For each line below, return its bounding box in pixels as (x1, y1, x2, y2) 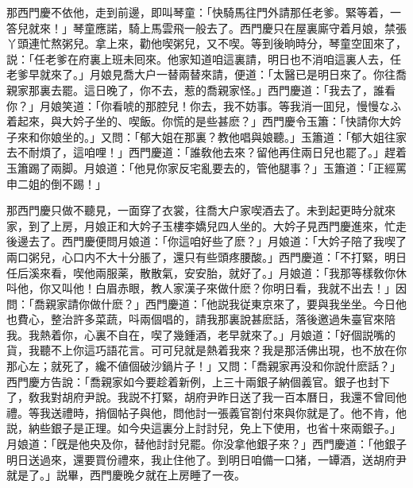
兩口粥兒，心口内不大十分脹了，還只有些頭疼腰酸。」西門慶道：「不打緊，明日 (6, 248, 407, 265)
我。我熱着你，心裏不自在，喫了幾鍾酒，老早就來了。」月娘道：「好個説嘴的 (6, 326, 396, 343)
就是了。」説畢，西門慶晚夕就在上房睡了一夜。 (6, 467, 245, 483)
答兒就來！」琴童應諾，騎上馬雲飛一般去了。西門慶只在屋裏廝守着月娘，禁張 (6, 19, 407, 36)
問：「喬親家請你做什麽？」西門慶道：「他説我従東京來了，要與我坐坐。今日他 (6, 295, 407, 312)
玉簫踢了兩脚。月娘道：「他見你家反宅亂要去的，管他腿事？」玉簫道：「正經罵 (6, 159, 407, 176)
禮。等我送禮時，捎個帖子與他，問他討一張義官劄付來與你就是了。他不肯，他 (6, 404, 407, 420)
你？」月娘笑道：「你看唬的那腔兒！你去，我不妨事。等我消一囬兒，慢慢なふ (6, 97, 401, 114)
